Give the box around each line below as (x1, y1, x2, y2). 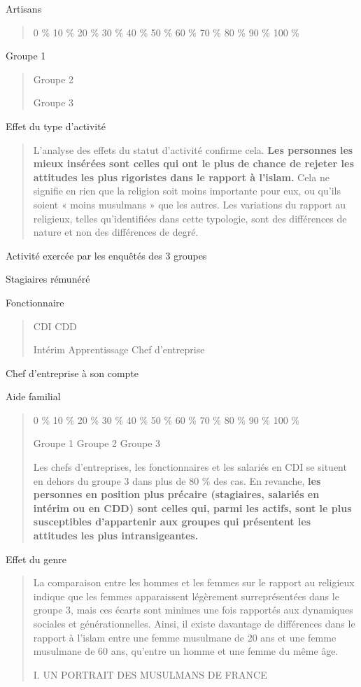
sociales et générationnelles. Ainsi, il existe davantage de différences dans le (33, 616, 355, 630)
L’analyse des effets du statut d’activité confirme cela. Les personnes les (33, 142, 353, 157)
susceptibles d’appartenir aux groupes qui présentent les (33, 514, 311, 529)
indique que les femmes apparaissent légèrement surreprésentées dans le (33, 588, 339, 603)
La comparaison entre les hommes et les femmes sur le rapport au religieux (33, 575, 355, 590)
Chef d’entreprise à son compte (6, 365, 139, 380)
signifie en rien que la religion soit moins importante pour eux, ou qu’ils (33, 183, 341, 198)
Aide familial (6, 389, 61, 404)
